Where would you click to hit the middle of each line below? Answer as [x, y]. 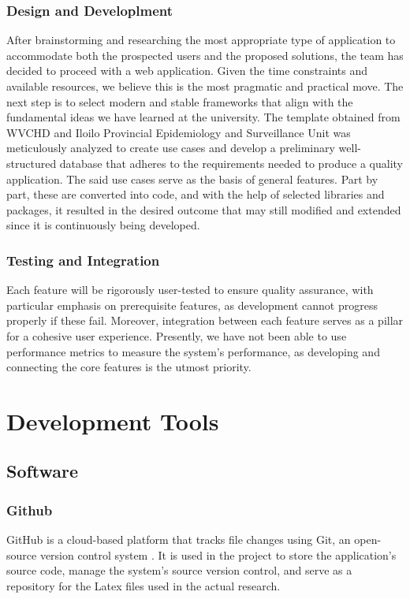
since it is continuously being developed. [103, 225]
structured [32, 163]
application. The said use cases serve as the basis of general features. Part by [192, 179]
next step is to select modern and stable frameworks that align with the [180, 101]
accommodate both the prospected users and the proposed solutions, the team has [205, 55]
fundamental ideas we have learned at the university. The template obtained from [203, 117]
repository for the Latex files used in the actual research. [143, 585]
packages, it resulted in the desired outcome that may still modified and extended [204, 209]
